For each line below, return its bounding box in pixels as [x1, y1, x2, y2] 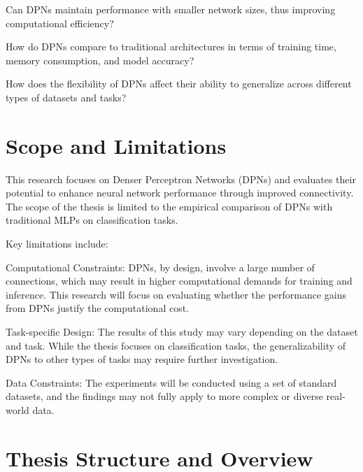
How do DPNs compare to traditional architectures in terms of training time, [6, 39, 336, 54]
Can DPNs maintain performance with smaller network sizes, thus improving [6, 2, 336, 16]
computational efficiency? [6, 15, 114, 30]
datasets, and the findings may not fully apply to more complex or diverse [6, 389, 323, 403]
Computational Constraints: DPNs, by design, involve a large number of [6, 259, 315, 274]
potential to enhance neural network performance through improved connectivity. [6, 185, 354, 200]
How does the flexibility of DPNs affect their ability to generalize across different [6, 76, 352, 91]
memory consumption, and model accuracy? [6, 52, 194, 67]
